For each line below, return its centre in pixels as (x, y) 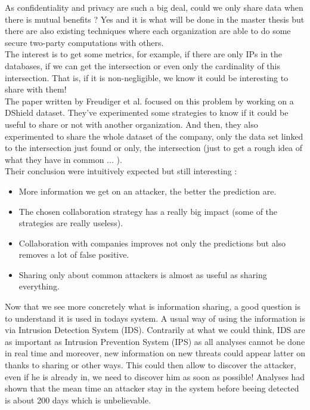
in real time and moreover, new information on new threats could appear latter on (155, 353)
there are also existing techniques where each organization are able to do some (148, 31)
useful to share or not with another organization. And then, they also (131, 124)
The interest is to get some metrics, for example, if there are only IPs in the (144, 54)
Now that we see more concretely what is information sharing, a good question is (153, 306)
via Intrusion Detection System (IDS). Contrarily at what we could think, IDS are (155, 330)
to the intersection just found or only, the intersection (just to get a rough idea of (154, 148)
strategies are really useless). (71, 223)
